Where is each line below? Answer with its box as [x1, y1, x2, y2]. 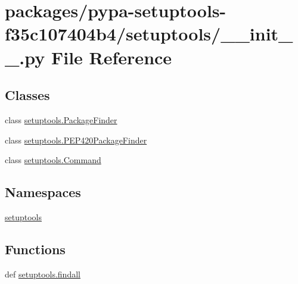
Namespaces [5, 183, 81, 201]
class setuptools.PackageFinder [5, 113, 117, 126]
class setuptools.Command [5, 154, 101, 166]
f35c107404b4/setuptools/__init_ [5, 21, 293, 46]
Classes [5, 86, 50, 104]
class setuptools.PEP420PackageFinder [5, 133, 147, 146]
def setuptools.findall [5, 267, 80, 280]
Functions [5, 239, 66, 258]
